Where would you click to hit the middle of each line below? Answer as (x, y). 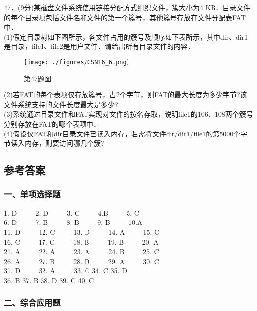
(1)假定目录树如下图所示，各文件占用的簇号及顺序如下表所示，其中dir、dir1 (126, 36)
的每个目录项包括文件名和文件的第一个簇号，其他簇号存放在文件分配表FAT (125, 17)
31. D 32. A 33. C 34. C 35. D (65, 271)
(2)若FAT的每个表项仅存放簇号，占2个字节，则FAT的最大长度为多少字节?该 (126, 95)
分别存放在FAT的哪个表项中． (52, 124)
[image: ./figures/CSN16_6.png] (77, 62)
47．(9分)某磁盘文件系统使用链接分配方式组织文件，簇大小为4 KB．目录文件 (127, 7)
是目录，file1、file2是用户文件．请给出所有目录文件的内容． (99, 46)
